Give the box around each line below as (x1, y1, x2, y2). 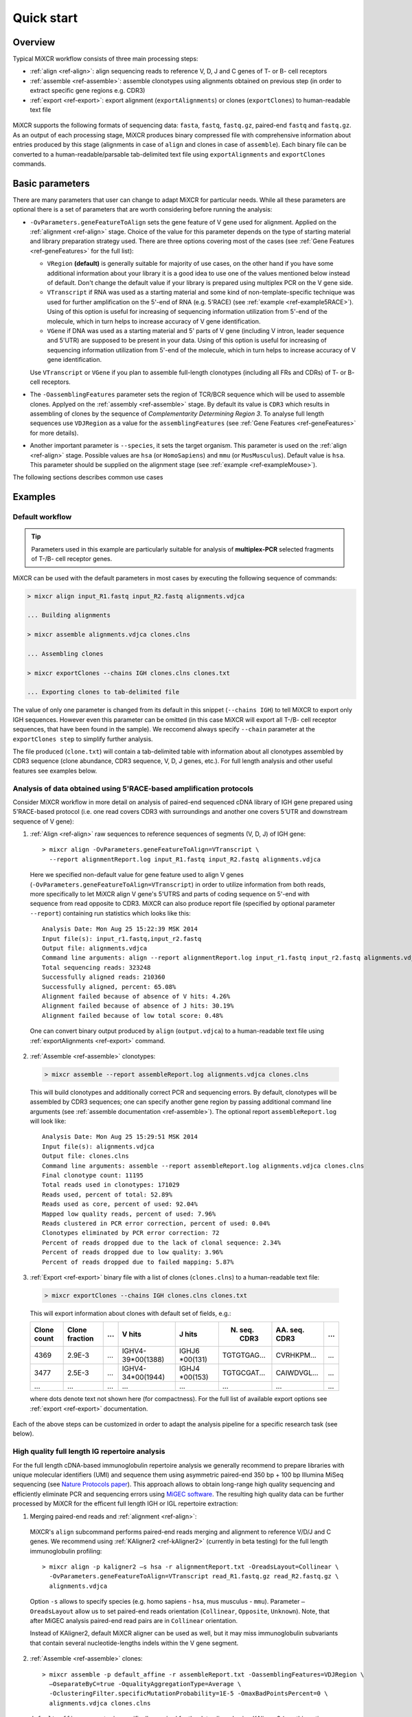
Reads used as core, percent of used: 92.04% (42, 1201, 198, 1208)
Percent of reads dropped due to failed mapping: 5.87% (42, 1258, 234, 1266)
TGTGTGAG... (222, 1350, 266, 1360)
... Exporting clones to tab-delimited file (27, 688, 180, 696)
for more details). (30, 429, 79, 437)
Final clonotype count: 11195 (42, 1172, 144, 1179)
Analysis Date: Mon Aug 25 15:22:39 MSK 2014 (42, 925, 198, 933)
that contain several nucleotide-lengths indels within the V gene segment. (30, 1639, 239, 1647)
